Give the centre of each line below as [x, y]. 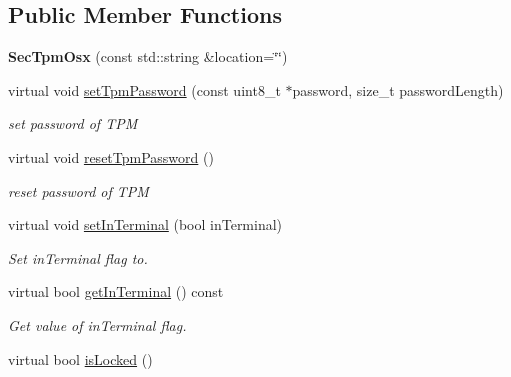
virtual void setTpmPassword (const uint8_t [144, 89]
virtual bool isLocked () [80, 358]
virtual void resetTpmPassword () [111, 156]
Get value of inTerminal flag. [97, 324]
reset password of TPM [78, 190]
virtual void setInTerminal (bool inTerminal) [145, 224]
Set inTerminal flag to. [78, 257]
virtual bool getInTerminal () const [116, 291]
